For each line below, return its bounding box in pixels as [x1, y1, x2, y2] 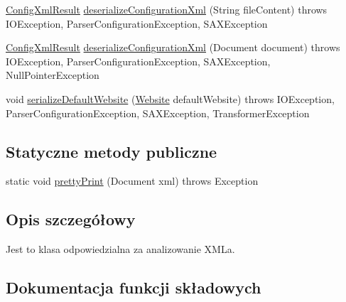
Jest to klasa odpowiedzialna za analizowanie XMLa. [6, 242, 235, 257]
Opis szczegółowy [6, 208, 136, 230]
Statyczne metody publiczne [6, 140, 217, 162]
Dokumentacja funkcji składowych [6, 276, 261, 298]
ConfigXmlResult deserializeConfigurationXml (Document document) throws [6, 40, 340, 55]
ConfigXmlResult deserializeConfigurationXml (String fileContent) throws [6, 2, 328, 16]
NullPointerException [6, 68, 99, 82]
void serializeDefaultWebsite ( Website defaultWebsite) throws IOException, [6, 91, 335, 106]
